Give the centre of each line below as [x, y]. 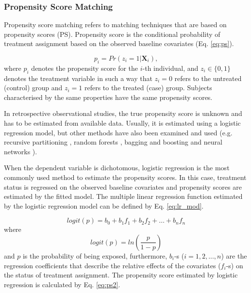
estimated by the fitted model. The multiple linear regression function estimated [123, 196]
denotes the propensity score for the [85, 68]
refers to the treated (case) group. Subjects [148, 88]
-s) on [234, 265]
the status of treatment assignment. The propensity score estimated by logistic [121, 275]
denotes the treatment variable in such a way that [78, 78]
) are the [234, 255]
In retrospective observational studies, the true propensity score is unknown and [123, 113]
